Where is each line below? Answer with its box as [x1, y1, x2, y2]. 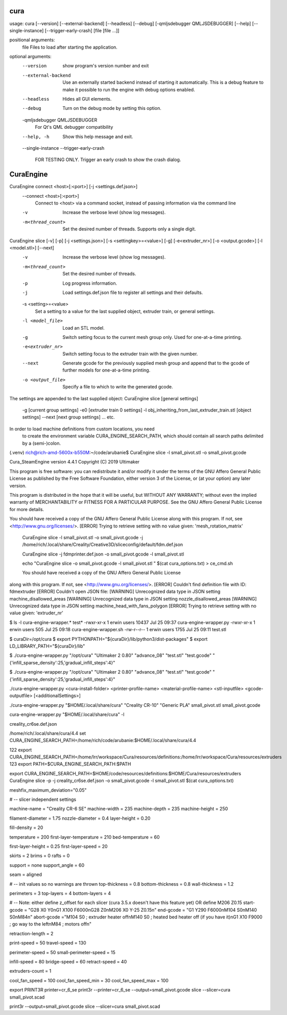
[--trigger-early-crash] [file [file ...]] [44, 27, 119, 33]
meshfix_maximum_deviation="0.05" [9, 787, 87, 793]
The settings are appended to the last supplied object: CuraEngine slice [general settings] [9, 395, 199, 401]
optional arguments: [9, 54, 52, 60]
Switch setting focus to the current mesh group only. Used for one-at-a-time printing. [62, 334, 242, 340]
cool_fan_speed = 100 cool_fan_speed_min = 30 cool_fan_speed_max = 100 [9, 977, 169, 983]
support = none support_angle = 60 [9, 862, 85, 868]
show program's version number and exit [62, 63, 149, 69]
